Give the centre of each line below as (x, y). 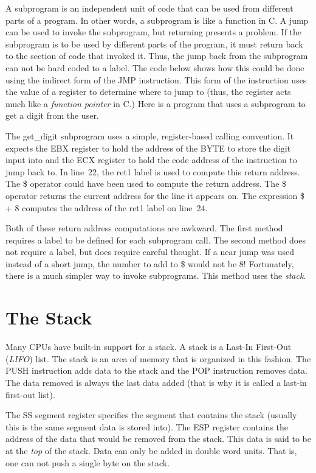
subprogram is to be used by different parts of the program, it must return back (154, 44)
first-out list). (30, 394)
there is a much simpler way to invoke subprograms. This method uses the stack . (156, 275)
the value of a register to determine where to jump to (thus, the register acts (148, 92)
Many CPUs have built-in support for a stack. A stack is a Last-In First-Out (149, 347)
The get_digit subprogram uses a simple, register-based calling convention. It (150, 135)
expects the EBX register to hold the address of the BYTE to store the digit (148, 148)
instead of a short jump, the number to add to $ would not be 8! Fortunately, (150, 263)
